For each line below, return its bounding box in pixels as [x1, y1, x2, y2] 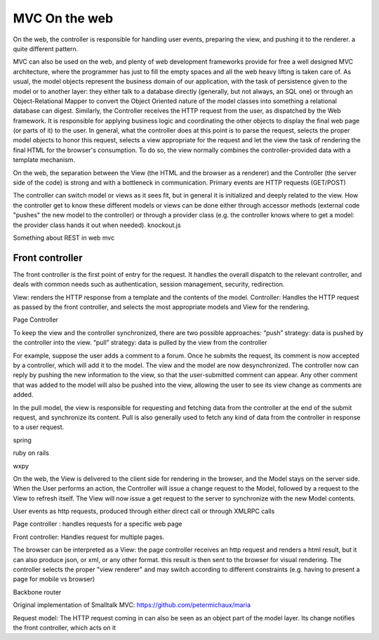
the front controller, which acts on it [13, 623, 116, 632]
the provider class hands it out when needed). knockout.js [13, 221, 182, 229]
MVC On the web [13, 11, 114, 26]
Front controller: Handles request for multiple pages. [13, 533, 165, 541]
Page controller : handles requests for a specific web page [13, 519, 182, 529]
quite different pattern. [13, 44, 79, 53]
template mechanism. [13, 156, 76, 164]
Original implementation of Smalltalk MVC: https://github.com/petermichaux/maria [13, 601, 251, 609]
